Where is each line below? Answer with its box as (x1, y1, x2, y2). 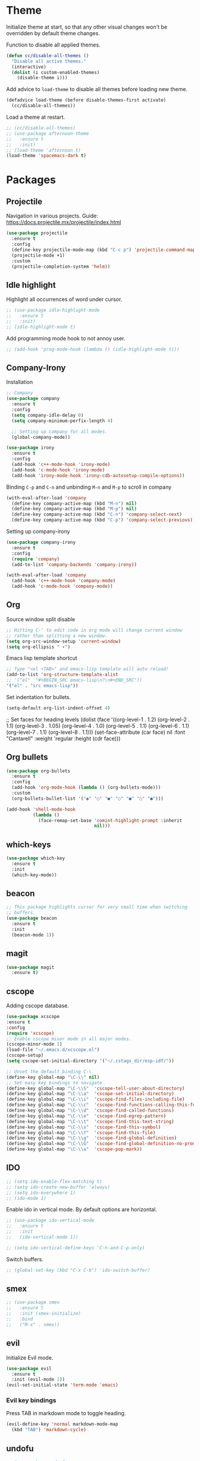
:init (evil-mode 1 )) (11, 1376, 65, 1383)
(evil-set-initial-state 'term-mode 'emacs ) (6, 1382, 118, 1388)
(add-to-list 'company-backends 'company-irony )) (11, 562, 137, 567)
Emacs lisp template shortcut (6, 654, 77, 662)
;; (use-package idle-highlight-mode (6, 308, 100, 314)
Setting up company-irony (6, 528, 70, 535)
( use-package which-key (6, 855, 65, 861)
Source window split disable (6, 615, 76, 623)
